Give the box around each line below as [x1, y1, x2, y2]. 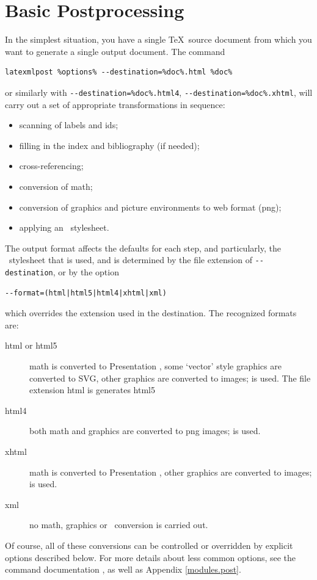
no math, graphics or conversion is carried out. [29, 518, 208, 531]
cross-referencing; [19, 159, 84, 172]
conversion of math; [19, 179, 93, 192]
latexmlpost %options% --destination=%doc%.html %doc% [5, 68, 233, 77]
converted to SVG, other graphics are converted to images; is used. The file [29, 371, 311, 384]
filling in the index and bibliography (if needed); [19, 139, 200, 151]
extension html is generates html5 [29, 383, 155, 396]
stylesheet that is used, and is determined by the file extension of [9, 253, 252, 266]
